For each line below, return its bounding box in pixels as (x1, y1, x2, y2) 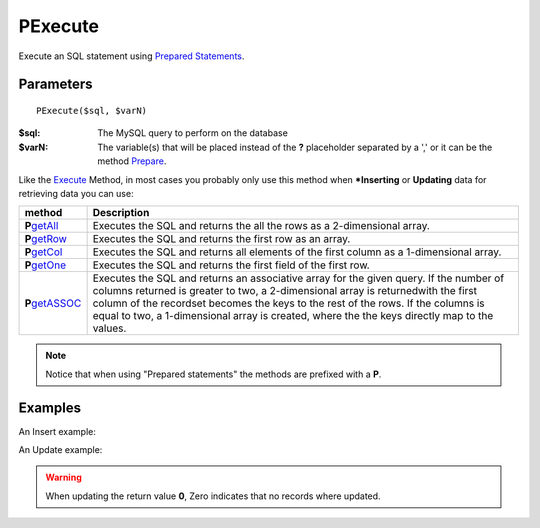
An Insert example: (18, 425, 97, 437)
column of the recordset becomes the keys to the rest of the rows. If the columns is (92, 296, 485, 310)
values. (92, 321, 127, 335)
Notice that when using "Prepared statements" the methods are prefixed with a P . (45, 368, 382, 380)
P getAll (24, 219, 59, 233)
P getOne (24, 258, 67, 272)
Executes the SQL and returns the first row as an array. (92, 232, 351, 246)
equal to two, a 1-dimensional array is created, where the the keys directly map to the (92, 309, 494, 323)
